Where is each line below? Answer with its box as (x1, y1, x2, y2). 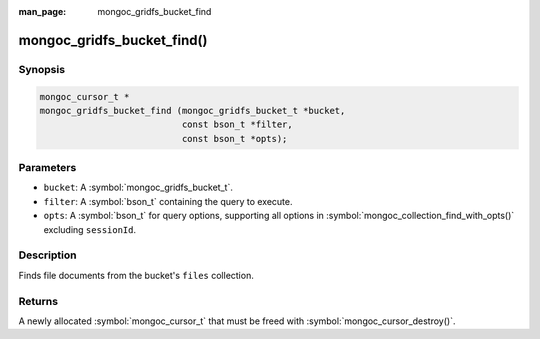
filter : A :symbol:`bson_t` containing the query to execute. (43, 195, 293, 207)
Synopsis (18, 62, 65, 76)
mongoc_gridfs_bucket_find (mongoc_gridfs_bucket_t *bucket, (39, 105, 346, 116)
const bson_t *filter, (181, 119, 294, 130)
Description (18, 248, 77, 262)
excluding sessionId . (43, 223, 137, 235)
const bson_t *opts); (181, 133, 288, 144)
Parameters (18, 161, 77, 175)
